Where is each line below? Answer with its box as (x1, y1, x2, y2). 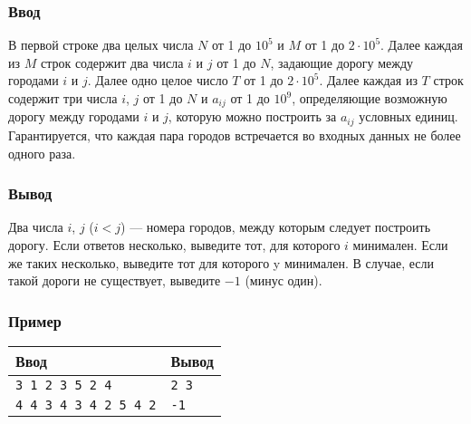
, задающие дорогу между (270, 53, 414, 72)
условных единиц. (359, 107, 458, 126)
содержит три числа (8, 89, 118, 107)
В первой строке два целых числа (8, 35, 194, 54)
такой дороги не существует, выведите (8, 271, 221, 290)
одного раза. (8, 143, 76, 162)
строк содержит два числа (40, 53, 184, 72)
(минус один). (245, 271, 322, 290)
